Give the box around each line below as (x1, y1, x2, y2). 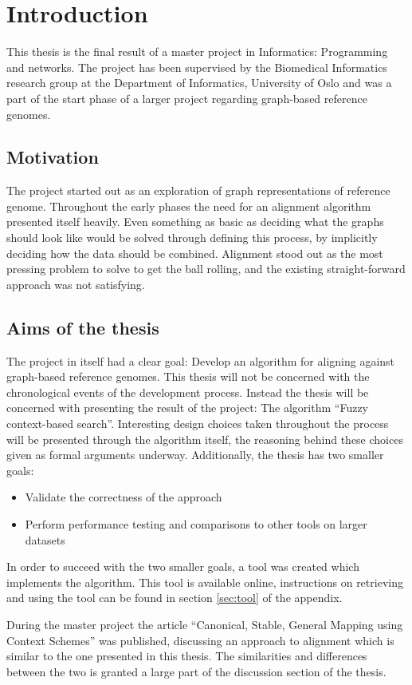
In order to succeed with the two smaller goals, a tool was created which (6, 558, 359, 575)
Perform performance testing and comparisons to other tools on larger (25, 516, 367, 532)
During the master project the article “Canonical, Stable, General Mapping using (6, 616, 403, 632)
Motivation (6, 145, 99, 169)
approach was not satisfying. (6, 275, 145, 292)
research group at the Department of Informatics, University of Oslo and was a (6, 74, 392, 91)
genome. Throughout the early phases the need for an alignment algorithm (6, 197, 371, 214)
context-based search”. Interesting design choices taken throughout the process (6, 415, 389, 432)
